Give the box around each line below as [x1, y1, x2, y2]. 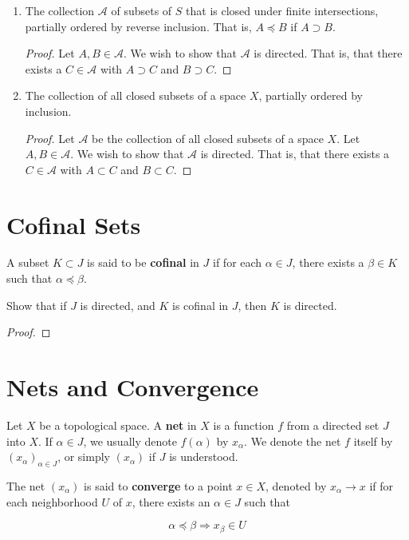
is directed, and [80, 296, 155, 313]
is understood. [169, 448, 238, 465]
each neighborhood [6, 493, 98, 510]
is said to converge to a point [84, 477, 233, 494]
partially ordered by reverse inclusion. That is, [25, 18, 252, 34]
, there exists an [132, 493, 210, 510]
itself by [353, 432, 393, 449]
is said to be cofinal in [87, 254, 199, 271]
